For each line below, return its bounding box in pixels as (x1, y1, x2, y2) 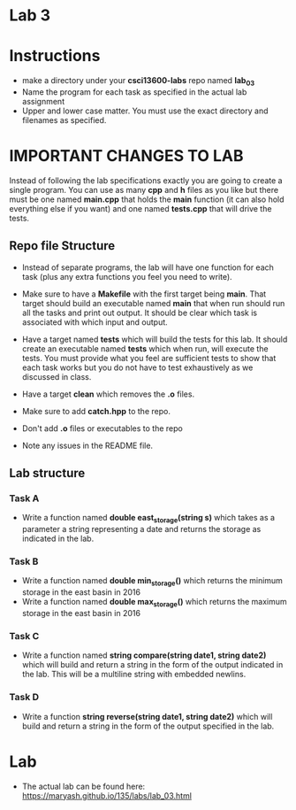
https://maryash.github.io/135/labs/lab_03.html (21, 790, 193, 801)
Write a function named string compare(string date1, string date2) (21, 650, 267, 660)
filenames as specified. (21, 114, 107, 125)
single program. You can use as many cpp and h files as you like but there (9, 184, 279, 195)
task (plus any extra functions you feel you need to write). (21, 271, 232, 282)
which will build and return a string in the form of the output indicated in (21, 660, 284, 670)
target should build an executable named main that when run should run (21, 297, 285, 308)
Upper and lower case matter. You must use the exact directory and (21, 105, 269, 116)
